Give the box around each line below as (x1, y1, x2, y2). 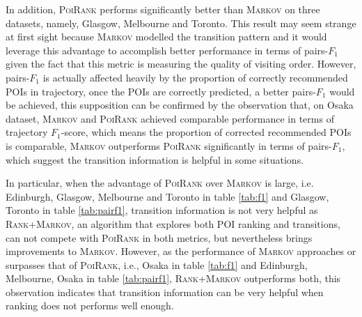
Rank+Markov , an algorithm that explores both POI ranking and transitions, (6, 216, 340, 231)
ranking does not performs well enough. (6, 298, 174, 313)
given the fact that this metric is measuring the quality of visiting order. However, (6, 56, 356, 71)
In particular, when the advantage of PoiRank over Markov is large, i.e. (6, 176, 314, 190)
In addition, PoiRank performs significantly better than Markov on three (6, 2, 320, 16)
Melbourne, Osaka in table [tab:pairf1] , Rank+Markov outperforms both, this (6, 271, 341, 286)
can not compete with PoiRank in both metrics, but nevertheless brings (6, 230, 313, 245)
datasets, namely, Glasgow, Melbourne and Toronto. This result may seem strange (6, 15, 356, 30)
